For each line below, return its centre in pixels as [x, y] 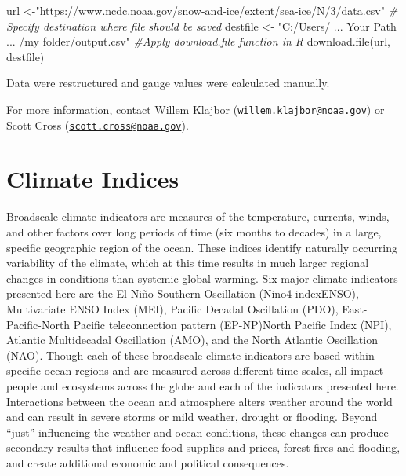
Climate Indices [93, 179]
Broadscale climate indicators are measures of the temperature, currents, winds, [198, 216]
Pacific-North [38, 324]
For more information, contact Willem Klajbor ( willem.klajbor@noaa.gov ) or [196, 109]
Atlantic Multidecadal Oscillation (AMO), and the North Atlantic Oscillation [192, 340]
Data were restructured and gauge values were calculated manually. [168, 83]
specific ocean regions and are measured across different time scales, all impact [195, 370]
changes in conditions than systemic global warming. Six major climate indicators [202, 278]
